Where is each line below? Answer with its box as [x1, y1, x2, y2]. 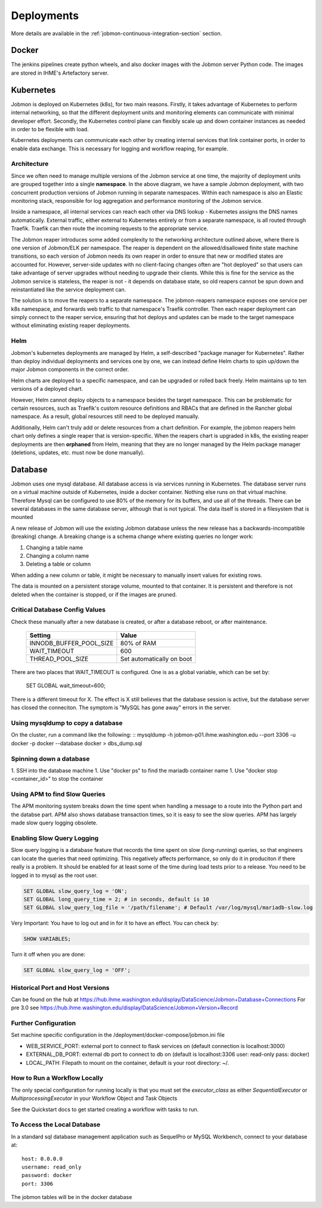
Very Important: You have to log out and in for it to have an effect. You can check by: [11, 919, 219, 927]
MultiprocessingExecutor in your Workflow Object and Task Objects [11, 1095, 178, 1102]
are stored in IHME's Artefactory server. [11, 69, 109, 76]
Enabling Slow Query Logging [11, 834, 99, 842]
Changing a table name [26, 543, 83, 551]
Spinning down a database [11, 755, 90, 763]
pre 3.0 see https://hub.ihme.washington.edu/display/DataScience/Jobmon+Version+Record [11, 1004, 239, 1011]
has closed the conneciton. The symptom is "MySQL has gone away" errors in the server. [11, 704, 231, 711]
